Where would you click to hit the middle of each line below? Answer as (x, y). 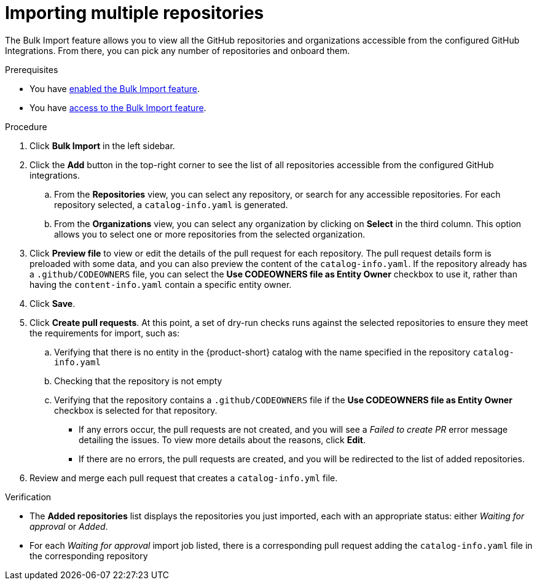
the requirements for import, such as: (105, 333)
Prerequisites (32, 69)
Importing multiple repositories (135, 13)
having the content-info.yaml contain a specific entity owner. (161, 284)
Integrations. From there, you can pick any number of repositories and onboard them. (178, 50)
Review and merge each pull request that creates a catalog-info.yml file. (184, 478)
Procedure (26, 126)
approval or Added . (69, 526)
